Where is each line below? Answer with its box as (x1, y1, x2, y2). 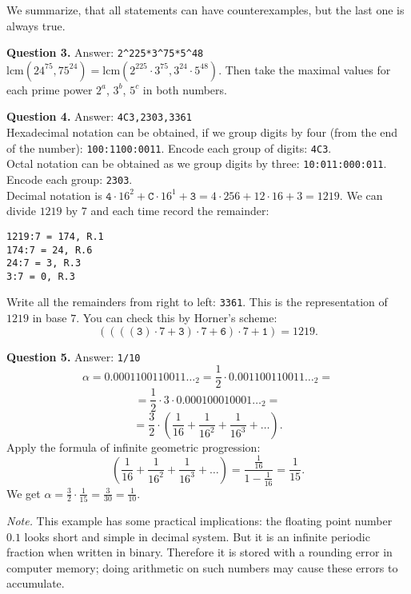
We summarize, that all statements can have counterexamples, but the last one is (6, 2, 405, 18)
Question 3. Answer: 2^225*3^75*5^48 (6, 44, 204, 61)
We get (6, 484, 41, 501)
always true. (6, 17, 66, 34)
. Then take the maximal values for (218, 61, 391, 78)
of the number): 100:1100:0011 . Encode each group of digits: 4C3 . (6, 139, 332, 156)
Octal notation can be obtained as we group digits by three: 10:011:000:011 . (6, 155, 387, 172)
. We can (339, 186, 383, 203)
